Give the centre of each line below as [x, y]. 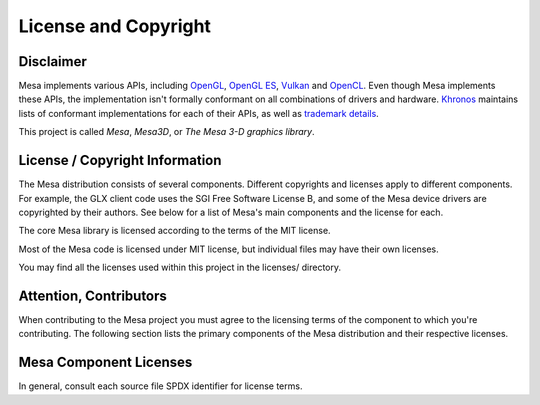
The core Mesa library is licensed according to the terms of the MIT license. [174, 231]
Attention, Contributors [92, 295]
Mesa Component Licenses [105, 362]
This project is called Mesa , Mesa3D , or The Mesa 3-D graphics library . [166, 132]
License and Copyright [115, 26]
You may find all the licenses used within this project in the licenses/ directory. [180, 267]
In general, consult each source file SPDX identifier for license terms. [160, 386]
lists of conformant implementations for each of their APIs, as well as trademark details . [198, 113]
